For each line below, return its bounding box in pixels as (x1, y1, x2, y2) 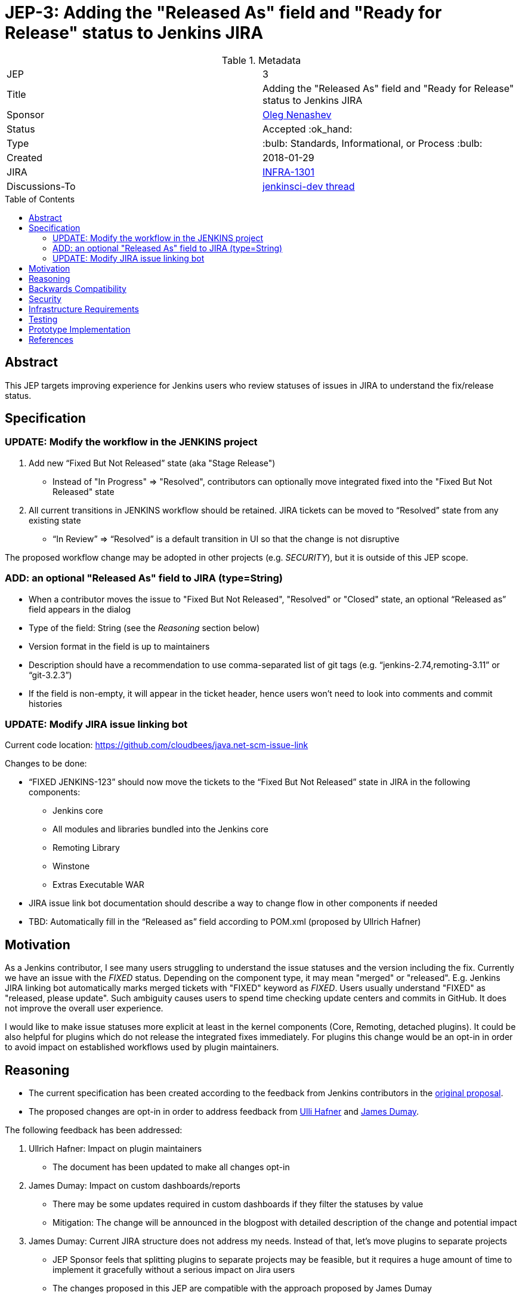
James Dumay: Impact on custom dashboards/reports (29, 1180, 240, 1191)
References (29, 334, 73, 345)
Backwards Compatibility (29, 283, 126, 294)
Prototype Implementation (29, 324, 131, 334)
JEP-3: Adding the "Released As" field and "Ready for (5, 2, 442, 23)
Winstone (52, 861, 90, 872)
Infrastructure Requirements (29, 303, 139, 314)
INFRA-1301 (262, 165, 314, 178)
